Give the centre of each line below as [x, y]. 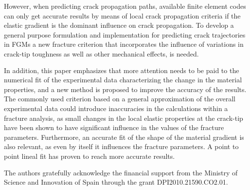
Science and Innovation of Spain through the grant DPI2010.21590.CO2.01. [116, 182]
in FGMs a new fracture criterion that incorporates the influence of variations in [124, 44]
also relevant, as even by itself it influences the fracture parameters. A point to [121, 146]
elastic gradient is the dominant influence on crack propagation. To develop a [119, 25]
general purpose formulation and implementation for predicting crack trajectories [125, 34]
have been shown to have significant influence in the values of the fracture [114, 127]
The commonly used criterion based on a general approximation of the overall [120, 99]
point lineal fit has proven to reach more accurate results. [89, 156]
